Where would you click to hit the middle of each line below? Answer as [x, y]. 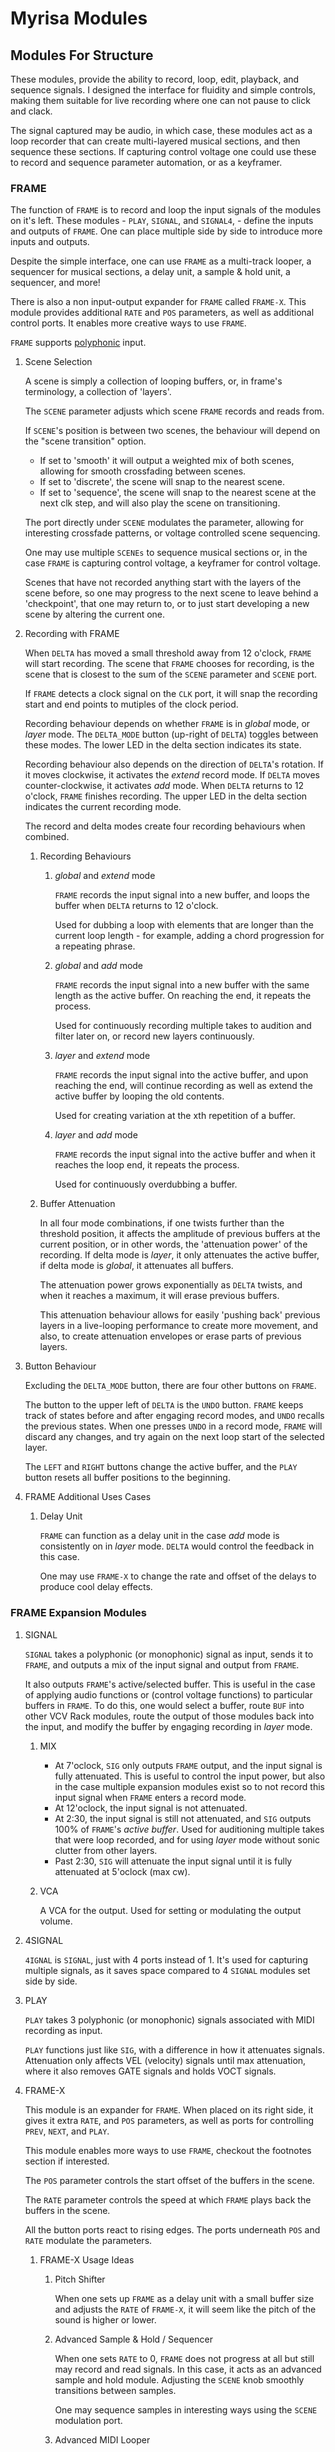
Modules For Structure [82, 55]
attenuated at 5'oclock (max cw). [122, 1871]
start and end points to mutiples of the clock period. [131, 704]
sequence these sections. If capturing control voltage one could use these [163, 151]
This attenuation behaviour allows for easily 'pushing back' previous [180, 1315]
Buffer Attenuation [77, 1204]
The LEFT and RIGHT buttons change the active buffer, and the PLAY [161, 1467]
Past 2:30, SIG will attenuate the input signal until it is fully [173, 1861]
